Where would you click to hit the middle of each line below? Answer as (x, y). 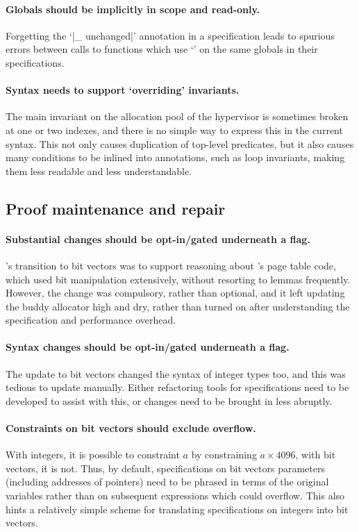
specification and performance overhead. (91, 320)
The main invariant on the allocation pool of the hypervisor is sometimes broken (177, 116)
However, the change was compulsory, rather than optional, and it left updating (175, 293)
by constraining (224, 455)
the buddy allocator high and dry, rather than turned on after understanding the (178, 306)
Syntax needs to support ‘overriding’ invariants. (123, 90)
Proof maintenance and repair (116, 208)
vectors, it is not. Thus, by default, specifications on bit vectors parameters (165, 468)
